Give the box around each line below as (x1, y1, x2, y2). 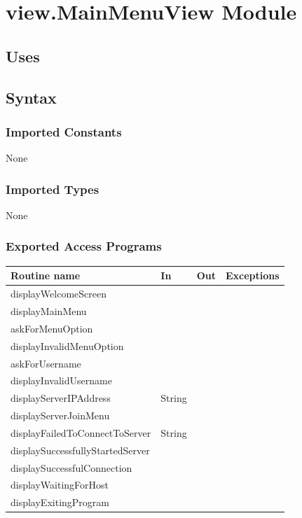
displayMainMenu (11, 303, 87, 318)
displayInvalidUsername (11, 373, 112, 388)
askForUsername (11, 356, 81, 370)
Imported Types (6, 180, 99, 197)
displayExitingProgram (11, 495, 109, 510)
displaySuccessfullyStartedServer (11, 442, 150, 457)
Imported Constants (6, 122, 122, 140)
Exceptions (226, 268, 280, 283)
